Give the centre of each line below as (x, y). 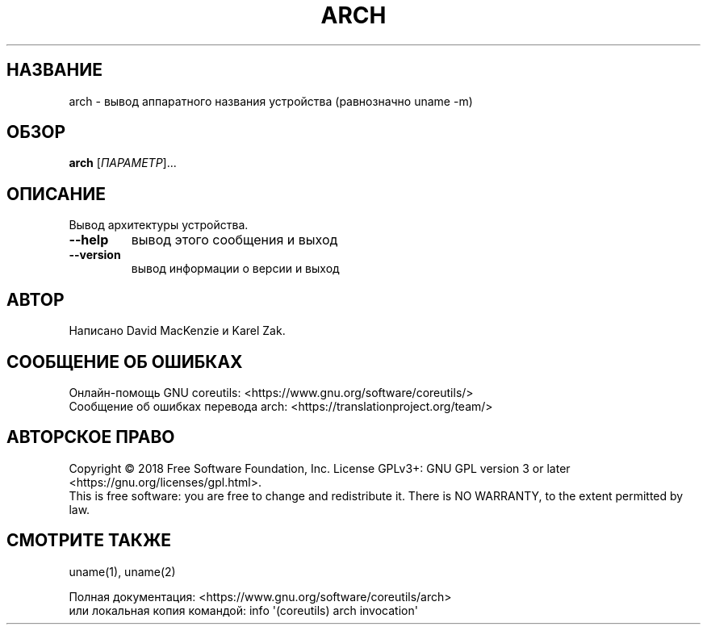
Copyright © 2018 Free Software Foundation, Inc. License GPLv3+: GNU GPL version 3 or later (320, 468)
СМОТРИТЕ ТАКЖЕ (89, 541)
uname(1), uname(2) (122, 571)
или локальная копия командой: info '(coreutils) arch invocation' (243, 610)
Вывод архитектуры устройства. (159, 225)
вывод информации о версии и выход (235, 269)
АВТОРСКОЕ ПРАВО (91, 437)
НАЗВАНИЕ (54, 70)
